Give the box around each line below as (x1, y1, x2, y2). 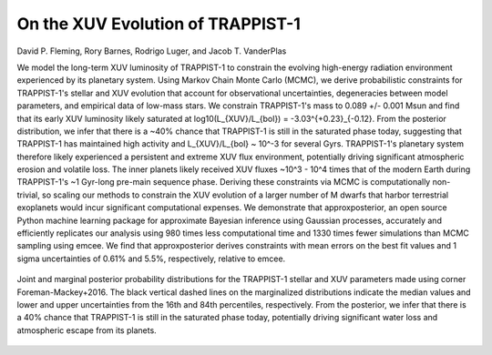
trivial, (16, 189, 40, 200)
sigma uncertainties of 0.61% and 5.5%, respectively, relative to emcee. (16, 253, 286, 264)
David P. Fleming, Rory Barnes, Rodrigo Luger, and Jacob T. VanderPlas (16, 46, 287, 56)
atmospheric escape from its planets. (16, 324, 157, 336)
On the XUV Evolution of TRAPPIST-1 (16, 14, 301, 34)
